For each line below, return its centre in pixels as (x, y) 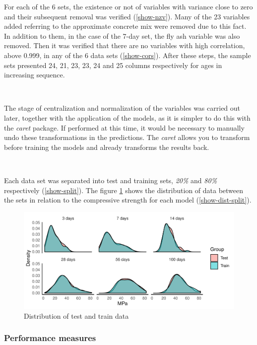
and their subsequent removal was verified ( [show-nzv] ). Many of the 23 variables (127, 16)
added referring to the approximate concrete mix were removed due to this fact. (125, 26)
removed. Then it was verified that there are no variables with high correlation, (125, 45)
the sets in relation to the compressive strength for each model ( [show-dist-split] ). (128, 200)
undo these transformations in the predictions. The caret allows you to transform (127, 137)
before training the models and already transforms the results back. (107, 147)
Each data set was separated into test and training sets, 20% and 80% (111, 180)
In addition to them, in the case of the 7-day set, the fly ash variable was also (122, 35)
